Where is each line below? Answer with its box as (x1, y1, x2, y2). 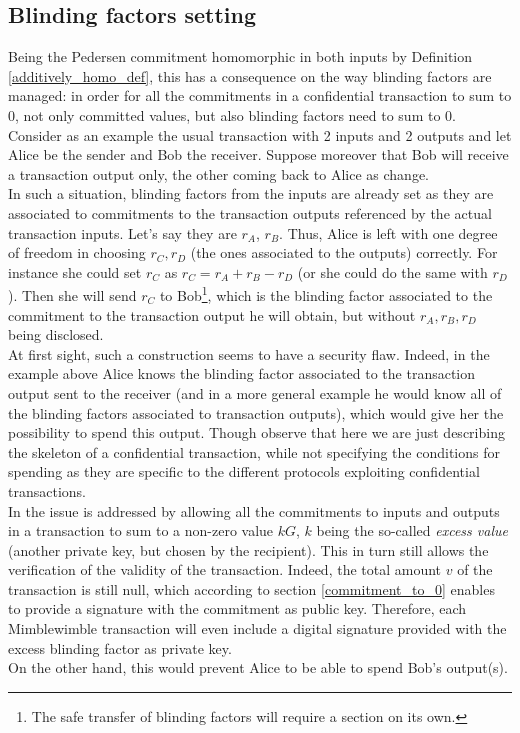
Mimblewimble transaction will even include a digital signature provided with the (8, 618, 507, 639)
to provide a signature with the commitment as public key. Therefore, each (8, 598, 467, 619)
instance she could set (8, 261, 142, 282)
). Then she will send (8, 284, 137, 305)
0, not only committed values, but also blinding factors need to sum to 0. (8, 104, 456, 125)
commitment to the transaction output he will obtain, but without (8, 304, 416, 325)
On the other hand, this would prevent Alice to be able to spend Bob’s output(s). (8, 657, 508, 678)
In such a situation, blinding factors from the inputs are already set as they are (8, 183, 494, 204)
